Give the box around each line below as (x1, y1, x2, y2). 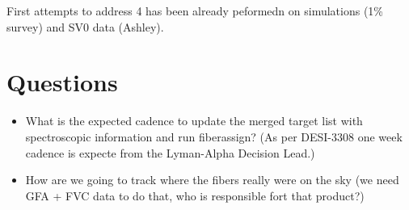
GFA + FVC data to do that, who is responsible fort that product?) (25, 187, 365, 204)
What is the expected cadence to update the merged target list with (25, 112, 363, 129)
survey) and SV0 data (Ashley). (6, 18, 164, 35)
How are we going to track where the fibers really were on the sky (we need (25, 171, 399, 188)
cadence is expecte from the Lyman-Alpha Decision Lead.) (25, 144, 315, 161)
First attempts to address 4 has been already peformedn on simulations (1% (6, 2, 383, 19)
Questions (6, 65, 118, 99)
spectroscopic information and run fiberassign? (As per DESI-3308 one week (25, 128, 403, 145)
